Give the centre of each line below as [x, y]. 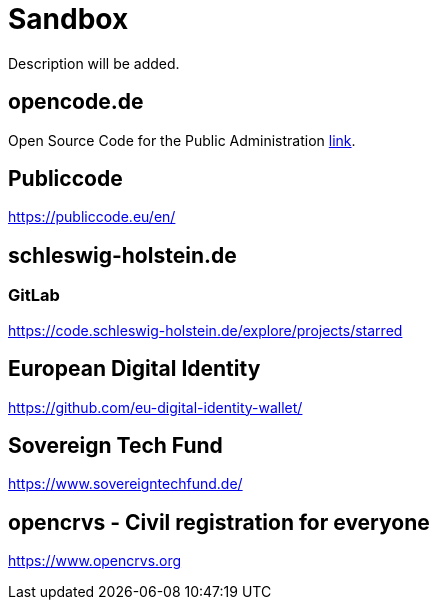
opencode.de [76, 102]
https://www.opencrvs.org [95, 561]
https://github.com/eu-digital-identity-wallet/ [155, 407]
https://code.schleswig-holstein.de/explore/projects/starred [205, 330]
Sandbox [68, 19]
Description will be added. [94, 63]
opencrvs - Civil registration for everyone [219, 522]
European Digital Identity [134, 369]
